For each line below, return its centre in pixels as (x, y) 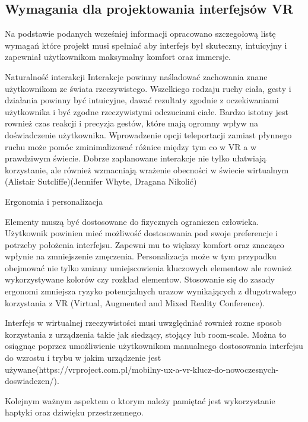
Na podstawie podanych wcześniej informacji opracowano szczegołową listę (140, 34)
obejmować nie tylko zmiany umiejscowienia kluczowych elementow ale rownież (148, 267)
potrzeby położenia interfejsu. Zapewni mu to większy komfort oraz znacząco (145, 244)
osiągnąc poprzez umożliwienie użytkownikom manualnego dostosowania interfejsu (154, 346)
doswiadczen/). (32, 381)
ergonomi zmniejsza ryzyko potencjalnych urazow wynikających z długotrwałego (151, 291)
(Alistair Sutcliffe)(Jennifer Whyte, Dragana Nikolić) (101, 181)
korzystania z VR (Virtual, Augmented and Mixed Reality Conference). (135, 302)
